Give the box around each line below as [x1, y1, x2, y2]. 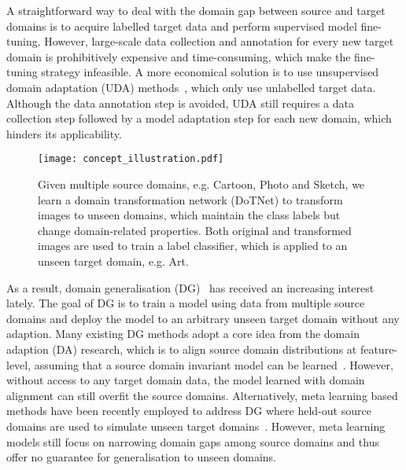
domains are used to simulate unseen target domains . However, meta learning [6, 417, 386, 434]
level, [6, 356, 31, 373]
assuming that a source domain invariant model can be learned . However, [34, 356, 393, 373]
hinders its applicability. [6, 125, 122, 141]
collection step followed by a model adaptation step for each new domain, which [6, 110, 392, 127]
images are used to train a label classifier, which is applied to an [38, 237, 348, 254]
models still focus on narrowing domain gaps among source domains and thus [6, 433, 379, 450]
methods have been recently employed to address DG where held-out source [6, 402, 371, 419]
